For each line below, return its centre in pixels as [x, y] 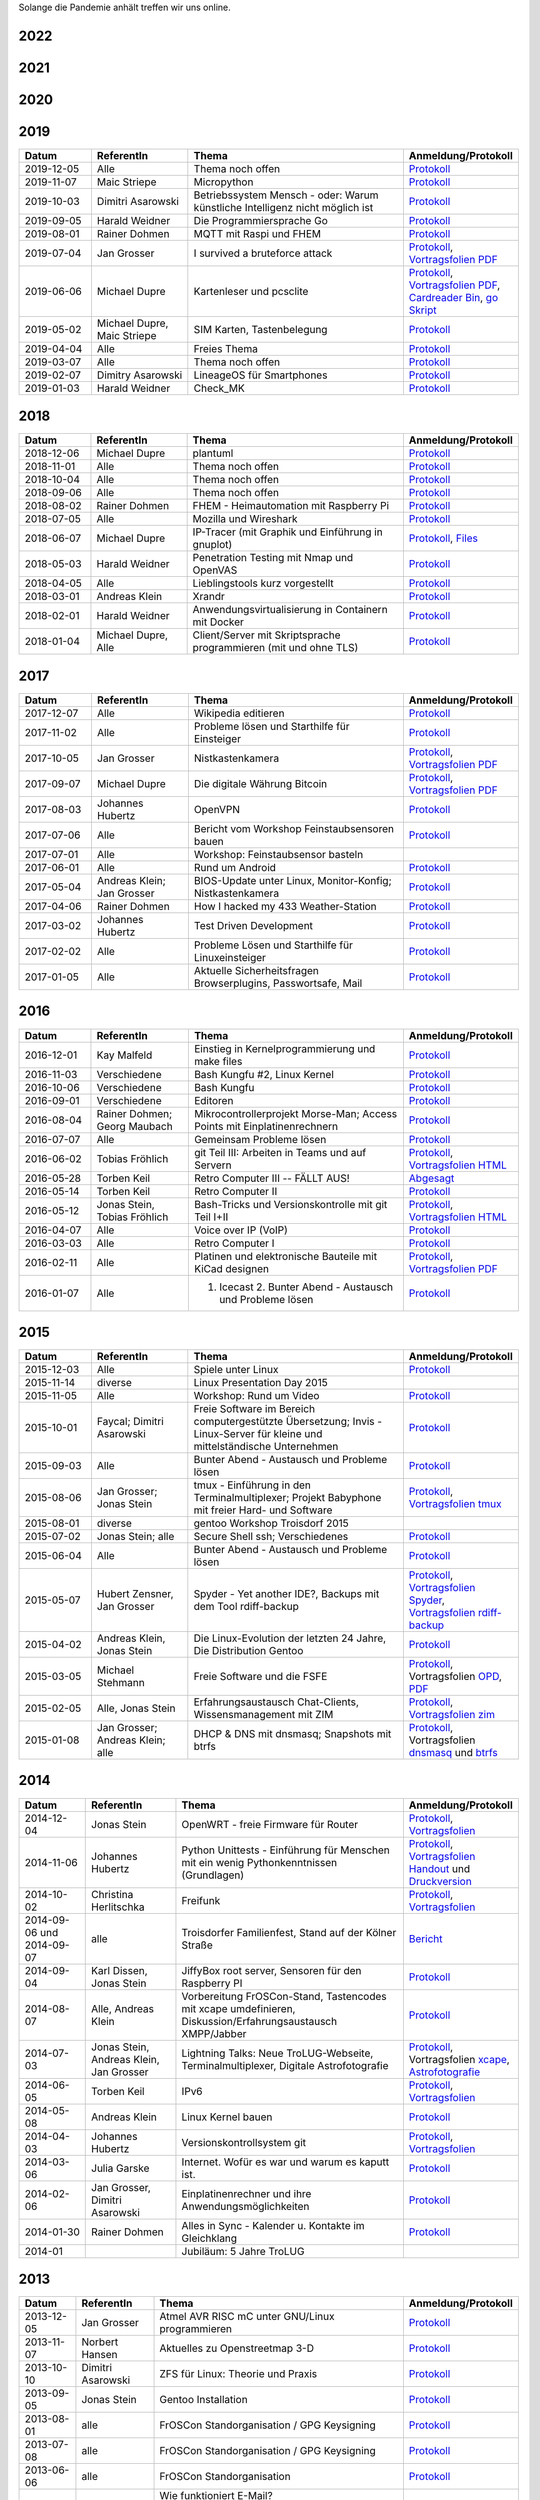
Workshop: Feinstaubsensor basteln [278, 854]
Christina [112, 1894]
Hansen [99, 2355]
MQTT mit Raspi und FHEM [257, 233]
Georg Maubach [135, 1126]
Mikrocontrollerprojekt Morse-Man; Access [295, 1113]
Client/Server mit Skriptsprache [266, 635]
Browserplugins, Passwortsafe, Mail [278, 983]
